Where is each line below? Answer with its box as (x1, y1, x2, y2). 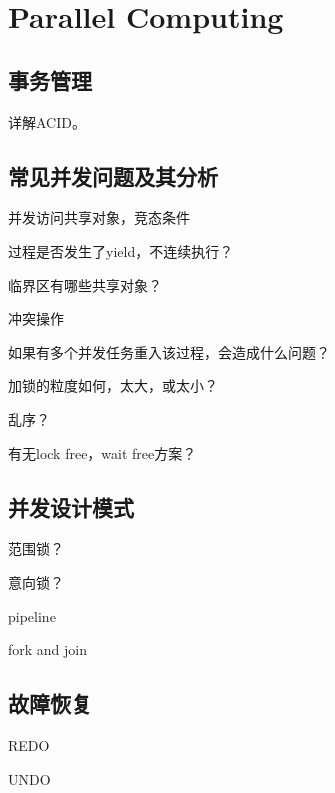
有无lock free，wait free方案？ (8, 442, 197, 463)
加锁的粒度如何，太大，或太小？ (8, 375, 218, 396)
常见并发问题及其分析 (8, 160, 218, 191)
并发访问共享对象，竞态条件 (8, 207, 190, 228)
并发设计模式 (8, 491, 134, 522)
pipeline (8, 605, 56, 626)
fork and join (8, 639, 88, 660)
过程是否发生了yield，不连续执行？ (8, 240, 234, 261)
